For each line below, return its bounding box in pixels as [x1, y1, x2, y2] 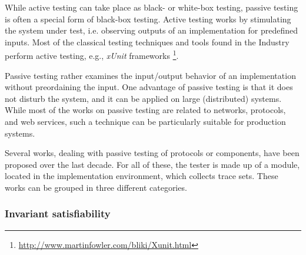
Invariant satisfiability [5, 206, 111, 221]
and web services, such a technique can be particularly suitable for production [5, 115, 286, 127]
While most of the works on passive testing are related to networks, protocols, [5, 104, 286, 116]
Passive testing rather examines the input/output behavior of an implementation [5, 69, 296, 81]
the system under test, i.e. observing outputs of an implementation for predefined [5, 24, 298, 37]
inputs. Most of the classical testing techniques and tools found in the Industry [5, 35, 290, 48]
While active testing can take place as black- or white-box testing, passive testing [5, 1, 298, 13]
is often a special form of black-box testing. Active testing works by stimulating [5, 12, 291, 25]
